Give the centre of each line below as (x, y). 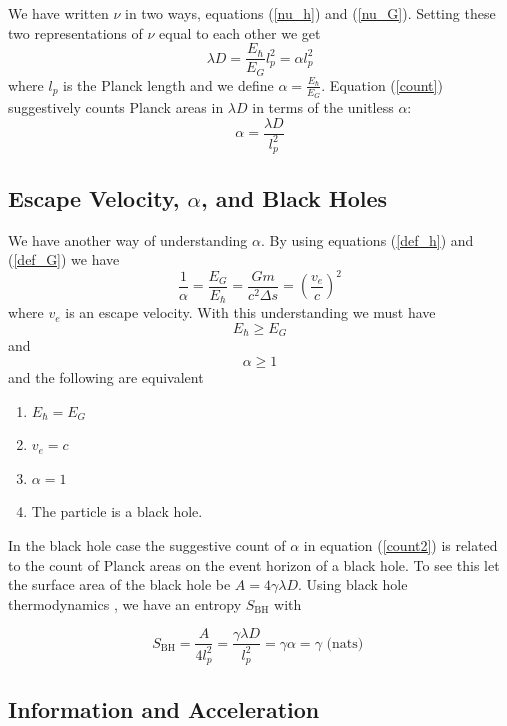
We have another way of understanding (128, 239)
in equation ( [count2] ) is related (400, 544)
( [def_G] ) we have (64, 259)
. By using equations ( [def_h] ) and (367, 239)
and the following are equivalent (106, 376)
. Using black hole (353, 584)
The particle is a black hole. (117, 511)
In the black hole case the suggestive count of (147, 544)
